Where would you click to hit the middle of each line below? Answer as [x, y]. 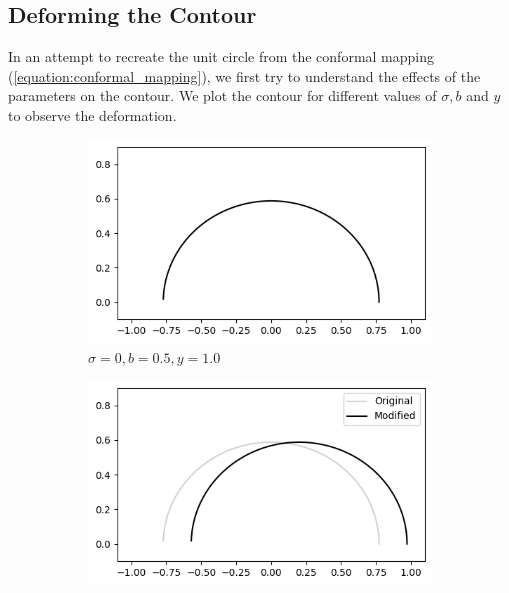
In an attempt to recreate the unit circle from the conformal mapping [221, 56]
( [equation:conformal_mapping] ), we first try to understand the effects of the [244, 75]
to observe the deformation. [92, 114]
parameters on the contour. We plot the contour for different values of [222, 95]
